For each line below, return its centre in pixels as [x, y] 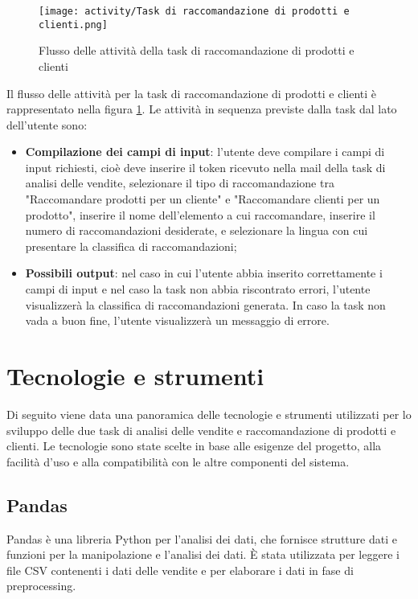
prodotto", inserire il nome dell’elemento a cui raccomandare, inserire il [200, 214]
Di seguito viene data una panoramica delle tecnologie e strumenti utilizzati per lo [209, 414]
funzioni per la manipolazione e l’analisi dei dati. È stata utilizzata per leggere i [203, 554]
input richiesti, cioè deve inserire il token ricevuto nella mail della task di [205, 167]
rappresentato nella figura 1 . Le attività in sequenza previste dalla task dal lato [202, 109]
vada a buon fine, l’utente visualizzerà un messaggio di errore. [177, 320]
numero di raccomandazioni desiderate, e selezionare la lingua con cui [197, 230]
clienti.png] [73, 25]
